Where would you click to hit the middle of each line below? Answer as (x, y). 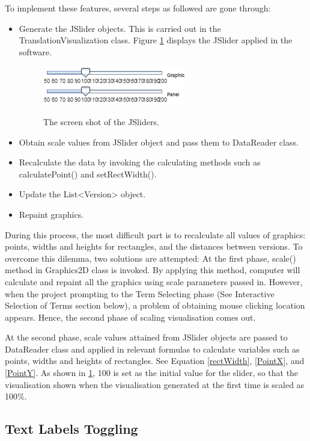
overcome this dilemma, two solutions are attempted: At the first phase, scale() (150, 258)
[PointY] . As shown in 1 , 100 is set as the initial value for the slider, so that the (152, 373)
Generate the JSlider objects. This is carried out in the (120, 28)
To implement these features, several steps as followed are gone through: (138, 8)
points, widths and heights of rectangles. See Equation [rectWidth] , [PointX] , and (155, 361)
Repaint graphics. (51, 214)
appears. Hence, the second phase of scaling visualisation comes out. (130, 317)
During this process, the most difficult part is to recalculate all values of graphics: (155, 234)
